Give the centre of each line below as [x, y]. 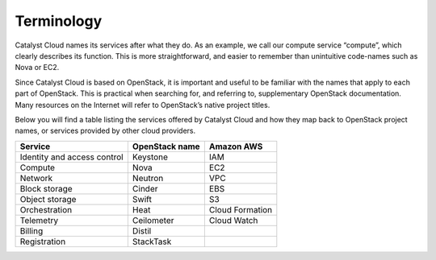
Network [36, 178]
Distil [142, 231]
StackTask [152, 241]
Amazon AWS [236, 147]
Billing [31, 231]
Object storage [48, 199]
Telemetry [39, 220]
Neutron [148, 178]
